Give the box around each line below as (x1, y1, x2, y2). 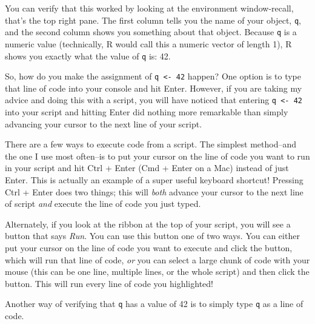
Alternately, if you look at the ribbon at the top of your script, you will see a (5, 217, 291, 230)
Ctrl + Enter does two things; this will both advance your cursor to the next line (5, 185, 303, 198)
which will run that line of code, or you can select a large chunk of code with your (5, 253, 310, 266)
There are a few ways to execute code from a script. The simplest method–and (5, 138, 297, 150)
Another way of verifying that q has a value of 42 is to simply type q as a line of (5, 297, 303, 310)
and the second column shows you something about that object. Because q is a (5, 25, 297, 38)
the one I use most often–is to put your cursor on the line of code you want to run (5, 149, 310, 162)
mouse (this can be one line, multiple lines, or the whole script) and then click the (5, 265, 310, 278)
